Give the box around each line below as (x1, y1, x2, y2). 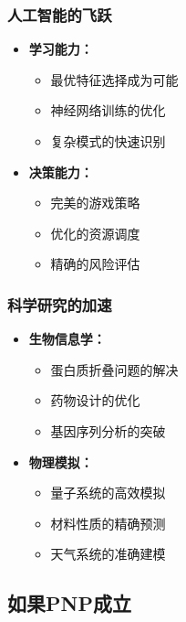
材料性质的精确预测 (50, 513, 166, 532)
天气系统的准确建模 (50, 544, 166, 563)
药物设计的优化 (50, 391, 140, 410)
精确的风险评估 (50, 254, 140, 273)
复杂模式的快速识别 (50, 132, 166, 150)
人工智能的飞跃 (7, 3, 112, 26)
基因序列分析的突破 (50, 421, 166, 440)
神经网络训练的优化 (50, 101, 166, 120)
